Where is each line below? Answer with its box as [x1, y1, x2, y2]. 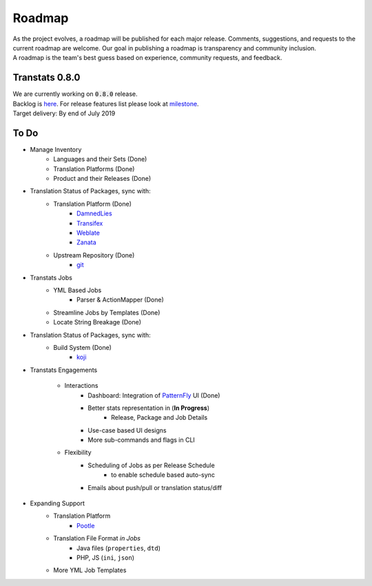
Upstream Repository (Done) [53, 251, 135, 259]
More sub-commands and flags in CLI [87, 436, 196, 445]
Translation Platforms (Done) [53, 164, 135, 173]
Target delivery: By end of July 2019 [12, 109, 116, 117]
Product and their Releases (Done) [53, 175, 152, 183]
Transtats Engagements [30, 366, 98, 374]
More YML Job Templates [53, 566, 127, 574]
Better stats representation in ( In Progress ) [87, 404, 210, 412]
